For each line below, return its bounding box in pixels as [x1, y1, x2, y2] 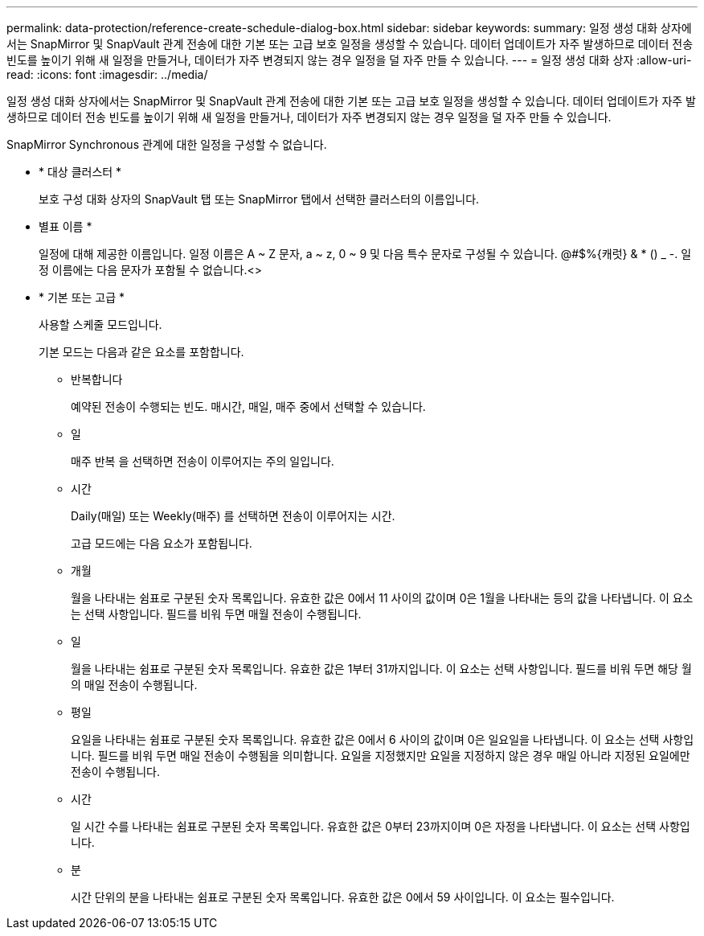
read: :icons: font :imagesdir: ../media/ [6, 68, 208, 81]
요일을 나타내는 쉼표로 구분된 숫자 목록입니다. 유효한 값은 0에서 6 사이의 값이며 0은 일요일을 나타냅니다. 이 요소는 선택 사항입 [71, 733, 694, 746]
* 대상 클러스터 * [39, 165, 122, 179]
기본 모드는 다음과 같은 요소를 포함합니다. [39, 345, 244, 359]
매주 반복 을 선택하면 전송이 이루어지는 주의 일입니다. [71, 454, 334, 468]
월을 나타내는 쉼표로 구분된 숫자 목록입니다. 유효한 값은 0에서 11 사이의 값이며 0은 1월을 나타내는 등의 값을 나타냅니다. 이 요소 [71, 591, 694, 605]
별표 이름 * [39, 220, 92, 233]
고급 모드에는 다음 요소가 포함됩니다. [71, 536, 252, 550]
